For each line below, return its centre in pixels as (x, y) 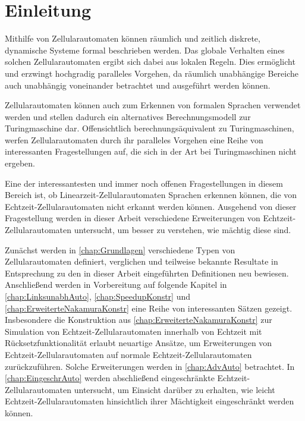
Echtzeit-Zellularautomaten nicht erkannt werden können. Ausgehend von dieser (151, 206)
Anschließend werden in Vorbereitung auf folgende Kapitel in (116, 285)
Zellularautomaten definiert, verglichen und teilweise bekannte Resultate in (142, 261)
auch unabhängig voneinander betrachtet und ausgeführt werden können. (138, 85)
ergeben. (20, 163)
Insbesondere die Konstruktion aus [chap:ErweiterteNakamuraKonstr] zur (139, 320)
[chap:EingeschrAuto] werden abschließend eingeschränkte (110, 378)
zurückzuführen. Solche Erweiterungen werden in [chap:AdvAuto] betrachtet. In (150, 366)
